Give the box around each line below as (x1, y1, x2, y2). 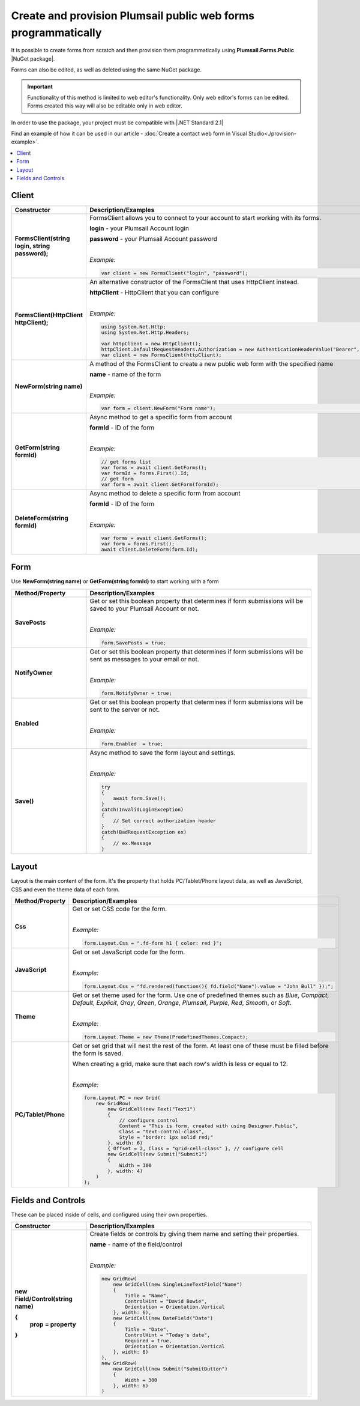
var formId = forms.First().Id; (101, 470, 190, 477)
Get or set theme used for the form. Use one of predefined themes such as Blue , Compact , (72, 991, 329, 999)
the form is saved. (72, 1049, 123, 1057)
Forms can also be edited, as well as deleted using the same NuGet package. (11, 66, 202, 73)
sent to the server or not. (89, 706, 160, 714)
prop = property (29, 1320, 76, 1329)
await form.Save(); (113, 795, 166, 801)
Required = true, (124, 1338, 172, 1344)
